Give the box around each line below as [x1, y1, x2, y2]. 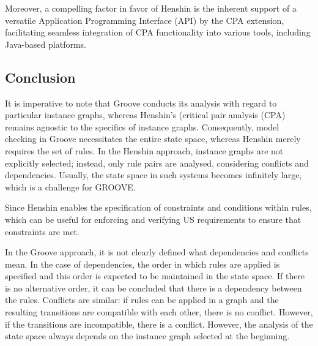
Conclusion [5, 67, 76, 86]
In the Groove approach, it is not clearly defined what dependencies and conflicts [5, 246, 309, 258]
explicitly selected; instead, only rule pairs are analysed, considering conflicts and [5, 156, 309, 169]
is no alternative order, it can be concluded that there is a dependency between [5, 281, 302, 294]
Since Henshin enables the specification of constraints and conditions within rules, [5, 201, 312, 214]
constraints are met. [5, 225, 79, 238]
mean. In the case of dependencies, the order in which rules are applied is [5, 257, 280, 270]
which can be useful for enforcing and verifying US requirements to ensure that [5, 212, 301, 225]
